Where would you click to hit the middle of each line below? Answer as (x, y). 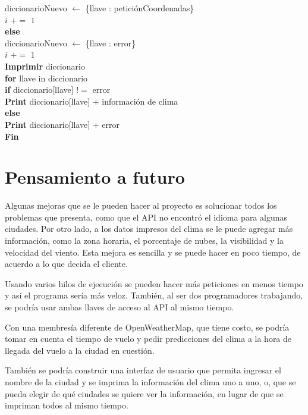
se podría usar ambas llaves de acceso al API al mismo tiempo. (120, 307)
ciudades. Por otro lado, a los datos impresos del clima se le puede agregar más (149, 229)
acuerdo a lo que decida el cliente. (66, 264)
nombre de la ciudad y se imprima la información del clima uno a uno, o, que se (150, 381)
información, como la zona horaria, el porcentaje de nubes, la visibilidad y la (144, 240)
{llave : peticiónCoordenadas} (140, 8)
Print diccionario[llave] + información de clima (92, 101)
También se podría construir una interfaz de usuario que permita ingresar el (143, 370)
